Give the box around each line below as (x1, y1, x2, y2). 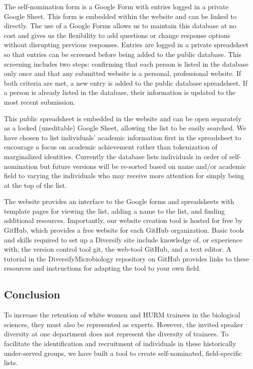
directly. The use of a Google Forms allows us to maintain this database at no (4, 20, 236, 31)
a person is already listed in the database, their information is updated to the (4, 87, 236, 97)
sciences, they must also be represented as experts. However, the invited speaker (4, 319, 243, 329)
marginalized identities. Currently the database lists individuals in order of (4, 151, 227, 161)
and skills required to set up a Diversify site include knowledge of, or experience (4, 234, 243, 244)
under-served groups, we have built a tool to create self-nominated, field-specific (4, 348, 242, 358)
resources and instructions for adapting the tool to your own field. (4, 263, 201, 273)
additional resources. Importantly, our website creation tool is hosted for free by (4, 215, 243, 225)
